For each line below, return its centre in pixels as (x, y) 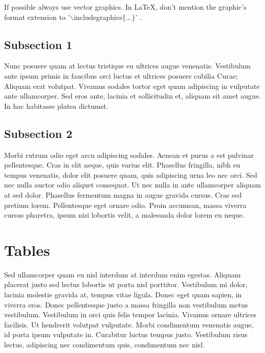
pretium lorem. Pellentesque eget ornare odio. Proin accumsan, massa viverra (125, 205)
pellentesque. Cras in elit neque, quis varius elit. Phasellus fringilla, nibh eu (122, 165)
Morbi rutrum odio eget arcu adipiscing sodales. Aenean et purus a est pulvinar (129, 155)
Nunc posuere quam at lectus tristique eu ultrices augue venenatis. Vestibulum (128, 66)
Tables (27, 250)
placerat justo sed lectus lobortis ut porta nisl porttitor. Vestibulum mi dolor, (126, 284)
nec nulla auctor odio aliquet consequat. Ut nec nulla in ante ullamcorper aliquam (133, 185)
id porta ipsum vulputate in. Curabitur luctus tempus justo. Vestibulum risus (126, 334)
